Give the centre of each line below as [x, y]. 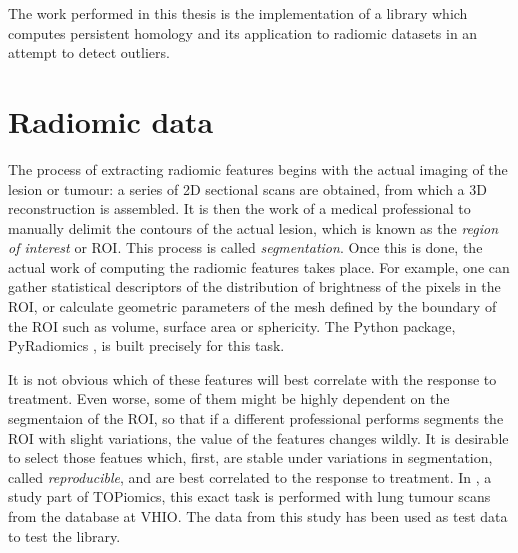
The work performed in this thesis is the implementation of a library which [238, 13]
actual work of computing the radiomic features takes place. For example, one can [259, 266]
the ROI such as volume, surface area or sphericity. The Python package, [232, 325]
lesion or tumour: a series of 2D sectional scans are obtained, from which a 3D [247, 188]
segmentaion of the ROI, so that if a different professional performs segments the [256, 418]
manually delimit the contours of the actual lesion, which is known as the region [253, 227]
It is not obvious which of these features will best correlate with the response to [252, 378]
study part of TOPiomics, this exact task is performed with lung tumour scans [249, 496]
